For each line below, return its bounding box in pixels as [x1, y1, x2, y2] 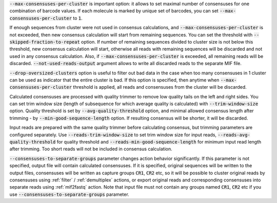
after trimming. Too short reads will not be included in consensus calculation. [9, 146, 173, 152]
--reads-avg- [217, 132, 251, 138]
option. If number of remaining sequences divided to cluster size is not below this [81, 38, 253, 45]
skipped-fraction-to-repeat [9, 39, 81, 45]
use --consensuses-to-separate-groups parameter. [9, 191, 129, 197]
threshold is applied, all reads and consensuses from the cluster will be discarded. [72, 84, 247, 90]
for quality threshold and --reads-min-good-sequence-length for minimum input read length [56, 139, 262, 145]
